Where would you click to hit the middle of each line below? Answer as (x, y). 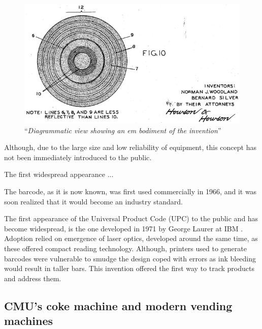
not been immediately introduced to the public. (78, 157)
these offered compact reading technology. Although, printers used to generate (125, 248)
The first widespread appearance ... (59, 174)
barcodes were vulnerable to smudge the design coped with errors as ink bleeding (130, 258)
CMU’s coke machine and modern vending (118, 305)
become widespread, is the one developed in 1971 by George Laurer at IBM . (124, 228)
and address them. (33, 278)
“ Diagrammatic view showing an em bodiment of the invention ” (123, 130)
